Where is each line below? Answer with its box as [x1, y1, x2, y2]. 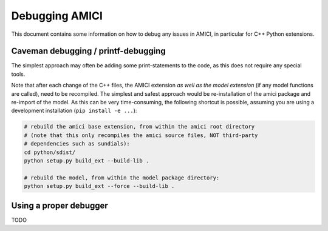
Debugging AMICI [11, 9, 103, 22]
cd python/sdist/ [24, 149, 76, 156]
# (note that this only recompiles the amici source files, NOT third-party [24, 132, 258, 139]
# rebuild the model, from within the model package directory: [24, 174, 220, 181]
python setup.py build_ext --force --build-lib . [24, 182, 175, 190]
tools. [11, 70, 26, 78]
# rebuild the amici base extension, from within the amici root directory [24, 123, 255, 130]
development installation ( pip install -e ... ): [11, 107, 137, 115]
